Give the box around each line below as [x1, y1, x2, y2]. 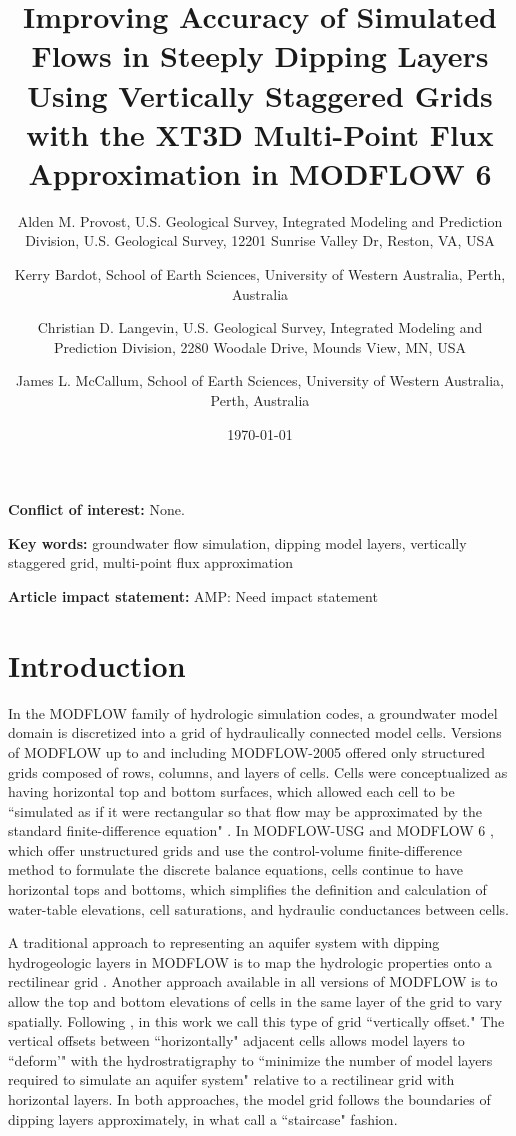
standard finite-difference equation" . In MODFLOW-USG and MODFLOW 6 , [8, 820, 494, 841]
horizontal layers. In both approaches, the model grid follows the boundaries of [8, 1089, 491, 1109]
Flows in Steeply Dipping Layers [31, 35, 489, 76]
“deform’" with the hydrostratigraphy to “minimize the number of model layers [8, 1049, 493, 1070]
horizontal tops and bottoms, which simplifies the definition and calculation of [8, 879, 487, 900]
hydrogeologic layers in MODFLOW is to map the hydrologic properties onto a [8, 951, 493, 972]
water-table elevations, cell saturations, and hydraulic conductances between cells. [8, 898, 509, 919]
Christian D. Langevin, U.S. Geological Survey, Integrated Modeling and [37, 317, 483, 338]
